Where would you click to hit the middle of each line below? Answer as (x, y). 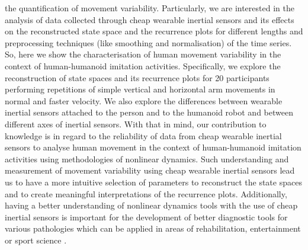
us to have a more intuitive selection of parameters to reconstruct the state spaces (153, 182)
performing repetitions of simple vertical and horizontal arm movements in (140, 89)
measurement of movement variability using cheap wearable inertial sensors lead (150, 170)
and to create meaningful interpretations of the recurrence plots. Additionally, (146, 193)
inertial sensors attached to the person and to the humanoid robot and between (149, 112)
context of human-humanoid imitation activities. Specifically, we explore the (143, 65)
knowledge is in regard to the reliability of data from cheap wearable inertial (143, 135)
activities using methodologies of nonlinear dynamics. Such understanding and (147, 158)
